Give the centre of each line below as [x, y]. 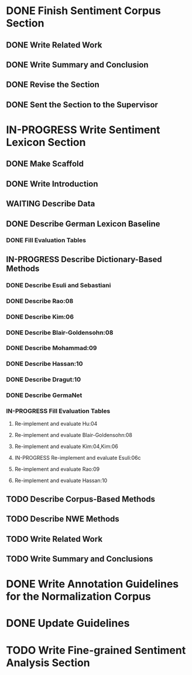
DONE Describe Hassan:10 [44, 364]
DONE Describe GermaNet [44, 395]
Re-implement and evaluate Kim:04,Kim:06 [66, 446]
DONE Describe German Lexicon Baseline [83, 224]
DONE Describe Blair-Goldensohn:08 [60, 333]
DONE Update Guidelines [68, 623]
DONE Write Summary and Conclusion [77, 65]
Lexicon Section [46, 142]
